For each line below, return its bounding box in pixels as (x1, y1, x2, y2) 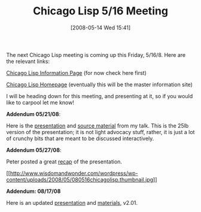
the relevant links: (6, 57, 50, 65)
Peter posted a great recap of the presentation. (6, 158, 123, 165)
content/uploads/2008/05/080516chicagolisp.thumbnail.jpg (6, 175, 154, 183)
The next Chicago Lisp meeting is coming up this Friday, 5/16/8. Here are (6, 51, 186, 58)
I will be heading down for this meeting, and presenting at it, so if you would (6, 92, 193, 99)
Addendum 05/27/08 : (6, 146, 62, 153)
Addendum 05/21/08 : (6, 110, 61, 117)
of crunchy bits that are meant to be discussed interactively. (6, 135, 154, 142)
